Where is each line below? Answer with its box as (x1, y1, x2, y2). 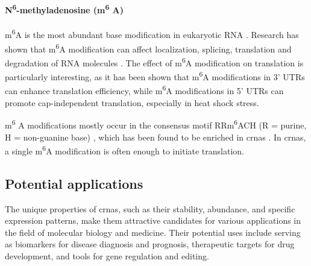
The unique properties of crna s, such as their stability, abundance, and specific (5, 202, 295, 215)
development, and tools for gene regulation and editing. (5, 249, 209, 262)
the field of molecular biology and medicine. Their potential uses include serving (5, 226, 301, 238)
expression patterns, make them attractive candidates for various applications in (5, 214, 301, 227)
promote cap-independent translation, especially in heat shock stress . (5, 96, 259, 109)
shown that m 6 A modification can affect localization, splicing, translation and (5, 40, 292, 55)
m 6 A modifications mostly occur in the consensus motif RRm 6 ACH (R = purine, (5, 117, 307, 131)
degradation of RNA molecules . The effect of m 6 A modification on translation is (5, 54, 304, 69)
